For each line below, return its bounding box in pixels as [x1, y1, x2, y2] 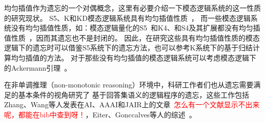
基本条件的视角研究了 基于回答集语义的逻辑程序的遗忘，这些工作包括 [18, 89, 249, 100]
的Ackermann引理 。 [4, 62, 71, 73]
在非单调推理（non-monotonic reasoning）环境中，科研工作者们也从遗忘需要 [4, 79, 254, 90]
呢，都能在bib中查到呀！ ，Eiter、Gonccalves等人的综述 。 [4, 109, 196, 119]
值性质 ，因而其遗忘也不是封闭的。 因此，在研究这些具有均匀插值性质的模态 [4, 32, 260, 43]
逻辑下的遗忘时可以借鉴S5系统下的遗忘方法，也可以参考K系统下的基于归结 [4, 42, 253, 53]
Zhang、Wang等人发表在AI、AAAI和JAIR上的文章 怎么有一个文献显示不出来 [4, 99, 260, 110]
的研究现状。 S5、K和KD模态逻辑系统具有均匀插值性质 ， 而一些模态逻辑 [4, 12, 251, 23]
